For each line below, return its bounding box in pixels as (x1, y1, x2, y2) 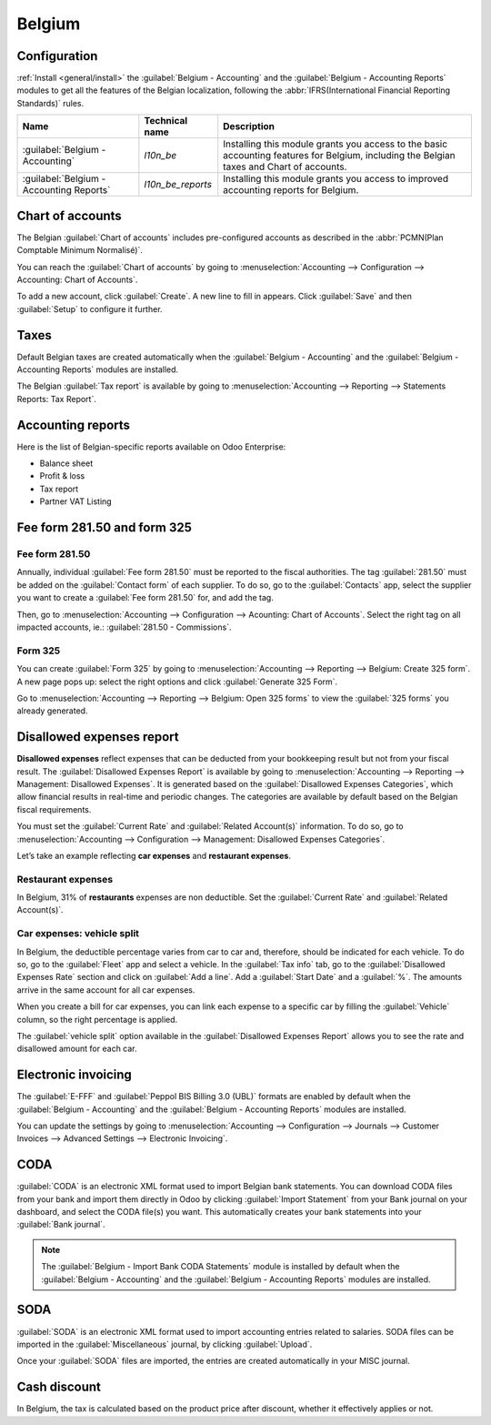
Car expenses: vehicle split (16, 927, 140, 940)
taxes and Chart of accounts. (223, 160, 347, 173)
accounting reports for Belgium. (223, 184, 359, 197)
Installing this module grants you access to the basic (223, 137, 448, 150)
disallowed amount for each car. (16, 1043, 137, 1055)
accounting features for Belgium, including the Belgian (223, 149, 456, 162)
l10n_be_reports (144, 178, 213, 191)
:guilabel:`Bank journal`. (16, 1219, 105, 1230)
